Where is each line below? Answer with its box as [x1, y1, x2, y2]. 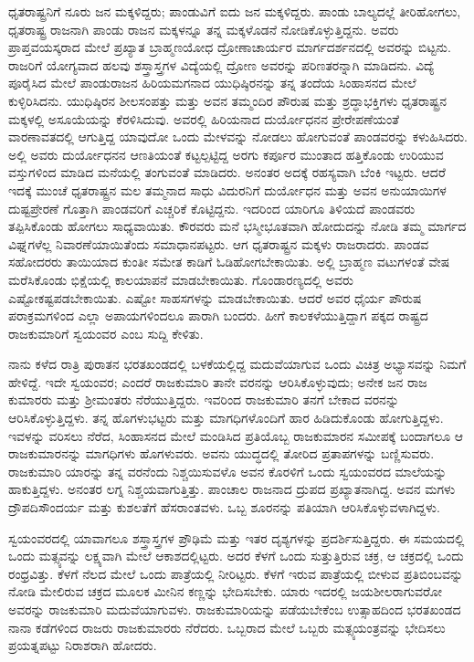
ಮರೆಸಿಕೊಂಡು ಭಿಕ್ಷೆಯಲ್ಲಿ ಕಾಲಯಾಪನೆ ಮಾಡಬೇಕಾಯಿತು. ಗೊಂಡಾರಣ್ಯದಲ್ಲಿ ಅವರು [8, 269, 353, 289]
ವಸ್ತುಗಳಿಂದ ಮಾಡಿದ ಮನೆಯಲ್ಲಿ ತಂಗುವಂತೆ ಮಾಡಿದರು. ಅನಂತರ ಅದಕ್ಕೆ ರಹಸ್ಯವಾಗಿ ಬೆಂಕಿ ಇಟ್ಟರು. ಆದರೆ [8, 163, 446, 182]
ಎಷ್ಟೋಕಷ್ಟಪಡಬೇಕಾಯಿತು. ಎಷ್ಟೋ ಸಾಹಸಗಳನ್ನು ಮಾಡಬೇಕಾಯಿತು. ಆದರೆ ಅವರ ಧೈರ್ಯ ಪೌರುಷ [8, 288, 422, 307]
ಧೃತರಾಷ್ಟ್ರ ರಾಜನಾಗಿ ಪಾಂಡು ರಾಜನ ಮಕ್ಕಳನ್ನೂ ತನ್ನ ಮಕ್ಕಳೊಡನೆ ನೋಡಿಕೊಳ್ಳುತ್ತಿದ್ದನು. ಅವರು [8, 19, 399, 38]
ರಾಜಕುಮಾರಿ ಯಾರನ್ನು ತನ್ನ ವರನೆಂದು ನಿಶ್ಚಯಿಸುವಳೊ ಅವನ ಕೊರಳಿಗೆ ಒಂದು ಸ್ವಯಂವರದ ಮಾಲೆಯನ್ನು [8, 461, 448, 480]
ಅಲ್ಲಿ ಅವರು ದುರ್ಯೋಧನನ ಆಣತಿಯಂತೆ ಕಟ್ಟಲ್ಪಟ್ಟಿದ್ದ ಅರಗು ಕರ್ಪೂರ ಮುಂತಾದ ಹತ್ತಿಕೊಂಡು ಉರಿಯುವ [8, 144, 444, 163]
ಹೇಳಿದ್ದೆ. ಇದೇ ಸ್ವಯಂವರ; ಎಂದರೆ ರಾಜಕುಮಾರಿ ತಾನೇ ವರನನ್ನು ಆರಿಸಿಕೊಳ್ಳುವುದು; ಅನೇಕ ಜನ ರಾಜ [8, 372, 427, 391]
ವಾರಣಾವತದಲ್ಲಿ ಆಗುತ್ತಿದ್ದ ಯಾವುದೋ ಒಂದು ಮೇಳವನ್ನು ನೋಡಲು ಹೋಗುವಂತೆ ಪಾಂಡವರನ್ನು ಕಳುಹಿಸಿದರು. [8, 127, 469, 146]
